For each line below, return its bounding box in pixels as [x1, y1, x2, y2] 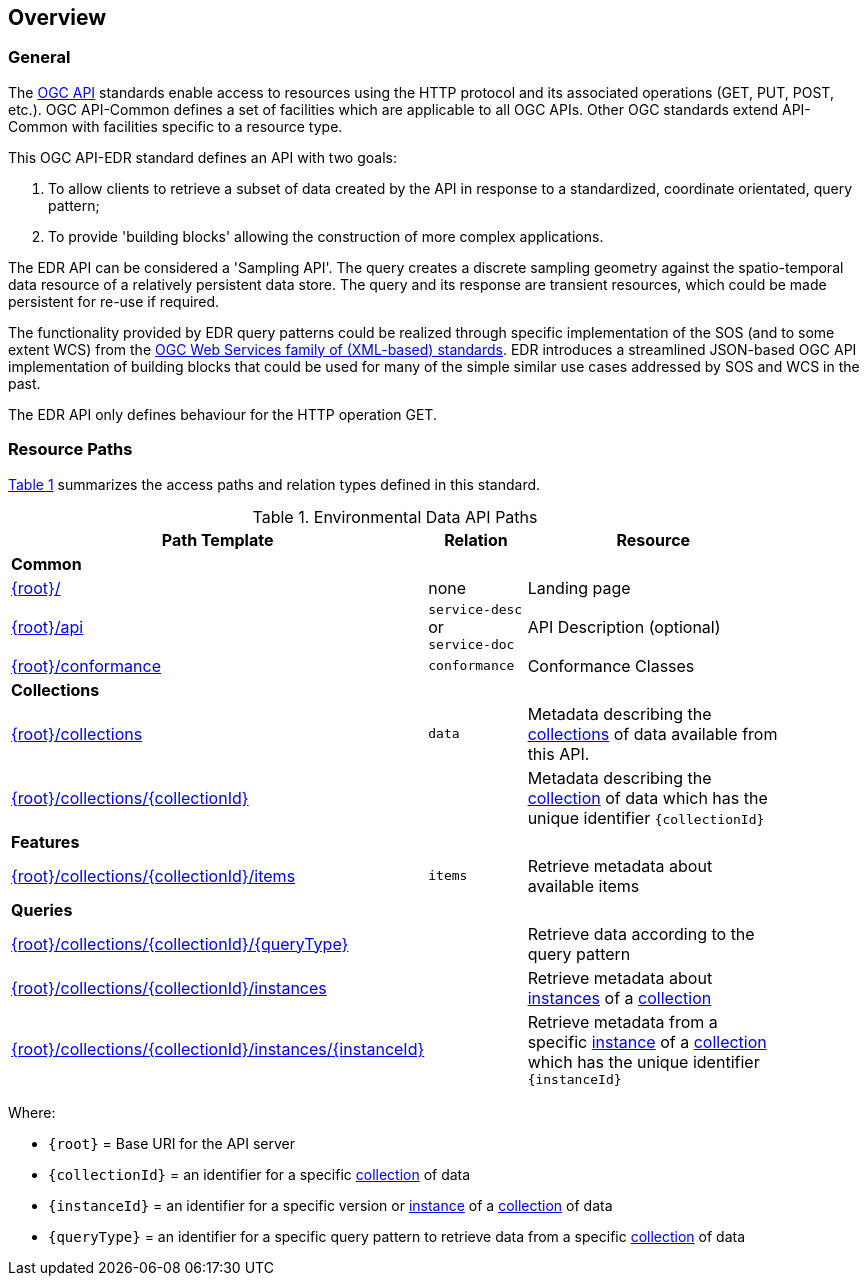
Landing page [527, 577, 631, 598]
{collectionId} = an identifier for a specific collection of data [48, 1165, 471, 1183]
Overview [8, 5, 107, 30]
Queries [11, 899, 73, 920]
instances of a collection [527, 987, 712, 1008]
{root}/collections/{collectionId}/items [11, 865, 296, 886]
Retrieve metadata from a [527, 1011, 718, 1032]
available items [527, 875, 640, 896]
